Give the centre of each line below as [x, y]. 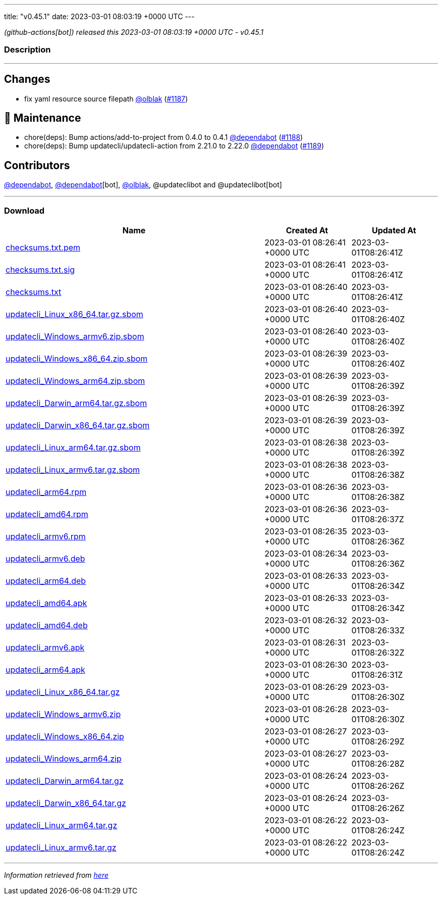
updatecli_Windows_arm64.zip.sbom [75, 381]
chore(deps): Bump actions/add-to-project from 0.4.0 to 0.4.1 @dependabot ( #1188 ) [164, 137]
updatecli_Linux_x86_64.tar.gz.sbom [74, 314]
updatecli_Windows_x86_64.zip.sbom [77, 359]
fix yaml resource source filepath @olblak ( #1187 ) [106, 98]
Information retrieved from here [57, 875]
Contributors [37, 165]
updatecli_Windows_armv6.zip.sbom [75, 337]
